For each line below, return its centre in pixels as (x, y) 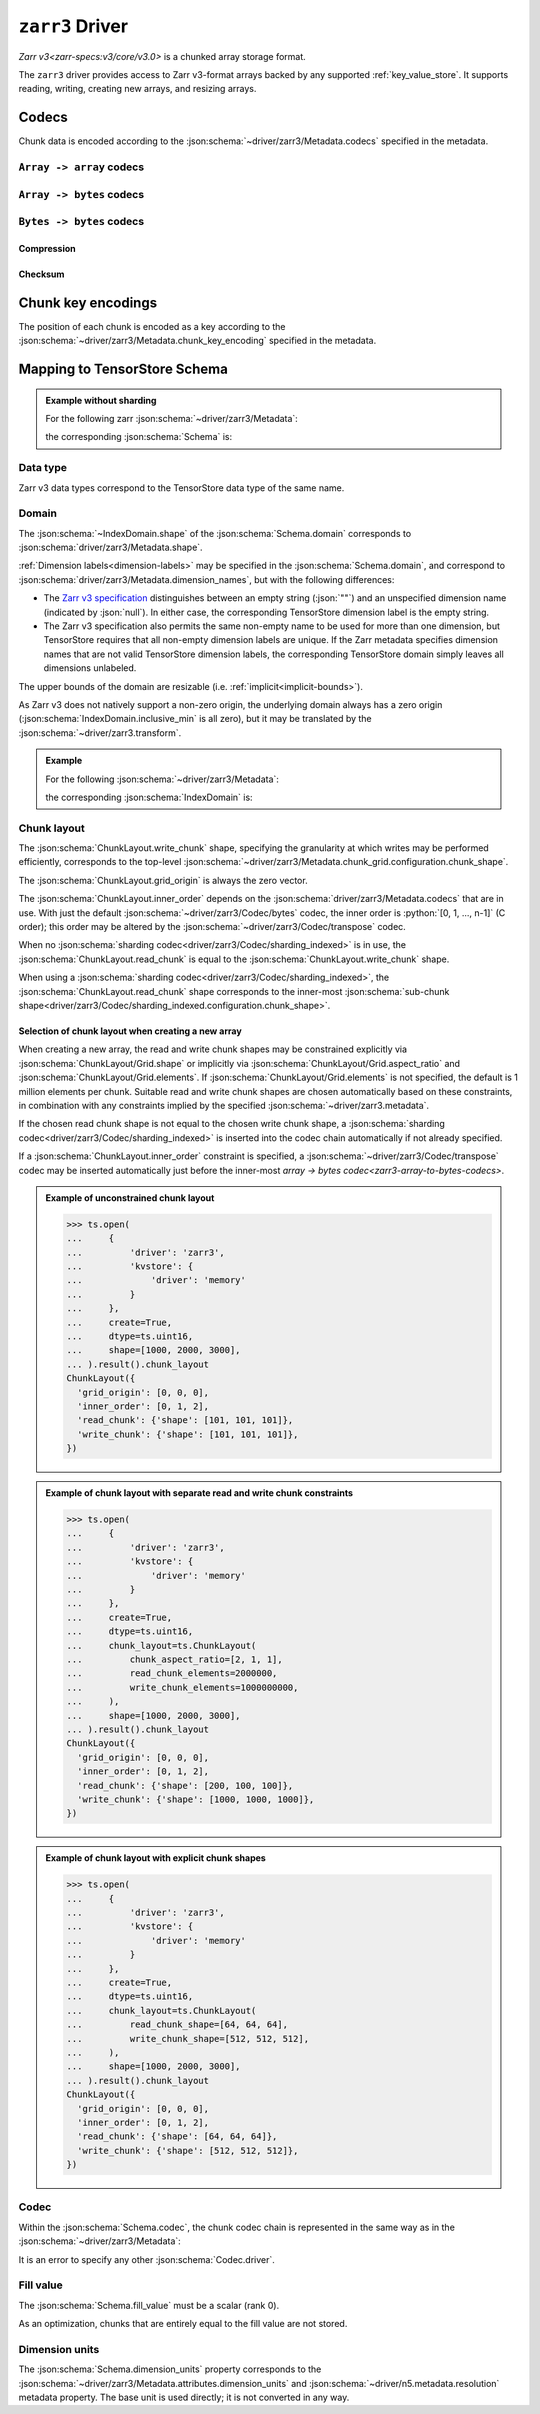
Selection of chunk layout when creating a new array (130, 1031)
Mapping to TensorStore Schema (123, 369)
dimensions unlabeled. (90, 668)
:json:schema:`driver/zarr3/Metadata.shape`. (111, 547)
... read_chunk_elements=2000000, (172, 1673)
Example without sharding (101, 400)
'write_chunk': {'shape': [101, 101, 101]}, (187, 1434)
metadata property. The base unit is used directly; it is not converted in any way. (184, 2397)
